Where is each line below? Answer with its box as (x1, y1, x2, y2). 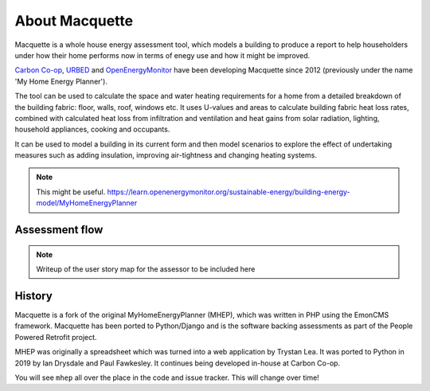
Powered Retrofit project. (14, 332, 97, 342)
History (14, 289, 53, 303)
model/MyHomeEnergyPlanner (36, 198, 138, 208)
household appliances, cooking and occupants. (14, 124, 170, 135)
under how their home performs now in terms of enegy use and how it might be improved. (14, 50, 311, 60)
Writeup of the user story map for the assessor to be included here (36, 264, 256, 274)
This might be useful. (36, 187, 106, 197)
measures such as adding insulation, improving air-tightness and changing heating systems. (14, 151, 318, 160)
